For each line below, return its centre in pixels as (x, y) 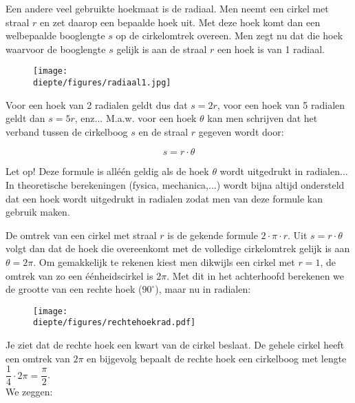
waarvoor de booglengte (56, 49)
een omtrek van (38, 358)
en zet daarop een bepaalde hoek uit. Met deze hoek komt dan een (180, 22)
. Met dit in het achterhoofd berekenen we (256, 275)
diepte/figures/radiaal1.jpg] (102, 83)
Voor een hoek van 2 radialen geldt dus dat (97, 104)
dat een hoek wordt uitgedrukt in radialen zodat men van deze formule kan (164, 198)
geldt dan (25, 118)
